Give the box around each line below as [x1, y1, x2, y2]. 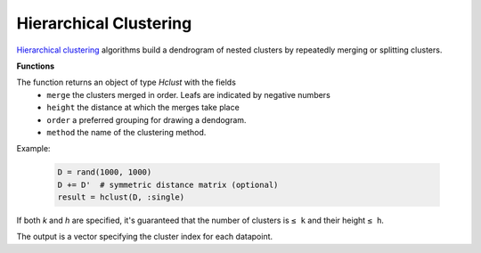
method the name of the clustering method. [46, 126, 207, 137]
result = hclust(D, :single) [57, 192, 185, 202]
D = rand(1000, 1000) [57, 167, 152, 177]
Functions [16, 61, 55, 71]
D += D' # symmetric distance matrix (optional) [57, 179, 279, 190]
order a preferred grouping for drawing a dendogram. [46, 114, 247, 125]
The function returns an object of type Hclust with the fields [16, 77, 236, 88]
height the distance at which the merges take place [46, 102, 240, 113]
